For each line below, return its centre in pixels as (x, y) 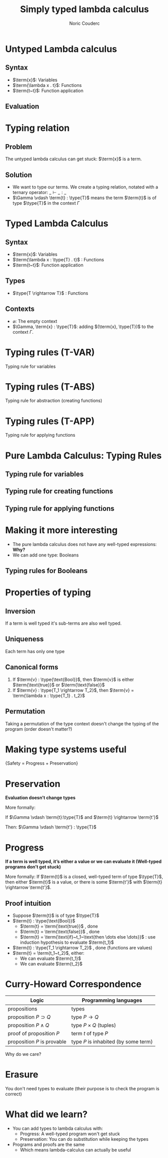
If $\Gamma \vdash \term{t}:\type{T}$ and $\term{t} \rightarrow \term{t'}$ (82, 817)
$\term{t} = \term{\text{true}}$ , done (59, 927)
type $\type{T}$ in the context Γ (46, 203)
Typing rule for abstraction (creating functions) (54, 401)
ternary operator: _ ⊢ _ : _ (39, 192)
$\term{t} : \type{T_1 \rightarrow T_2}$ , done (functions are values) (82, 948)
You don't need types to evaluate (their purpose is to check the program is (82, 1089)
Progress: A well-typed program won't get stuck (70, 1134)
